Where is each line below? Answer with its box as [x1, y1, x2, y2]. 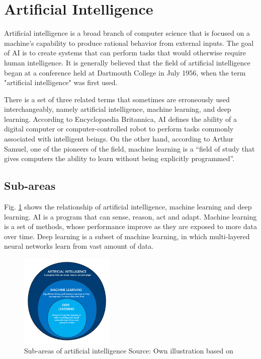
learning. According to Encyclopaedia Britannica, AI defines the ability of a [4, 113, 237, 124]
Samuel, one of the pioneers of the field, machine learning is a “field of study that [4, 143, 255, 154]
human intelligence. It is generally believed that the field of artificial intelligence [4, 57, 250, 67]
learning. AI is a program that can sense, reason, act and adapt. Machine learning [4, 211, 257, 222]
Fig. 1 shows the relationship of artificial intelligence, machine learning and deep [4, 201, 252, 212]
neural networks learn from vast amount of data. [4, 241, 154, 251]
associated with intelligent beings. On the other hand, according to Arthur [4, 133, 234, 144]
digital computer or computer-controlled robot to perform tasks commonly [4, 123, 234, 134]
